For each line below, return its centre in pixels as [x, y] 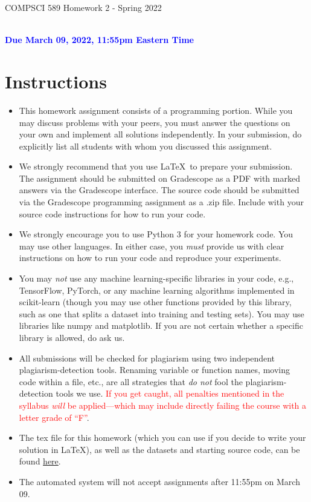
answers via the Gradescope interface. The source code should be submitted [159, 190]
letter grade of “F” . [54, 417]
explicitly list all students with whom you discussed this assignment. [146, 146]
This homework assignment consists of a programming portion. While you [156, 110]
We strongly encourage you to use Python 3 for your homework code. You [156, 234]
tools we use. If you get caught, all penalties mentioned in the [170, 393]
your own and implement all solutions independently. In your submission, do [160, 134]
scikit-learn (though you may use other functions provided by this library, [155, 302]
